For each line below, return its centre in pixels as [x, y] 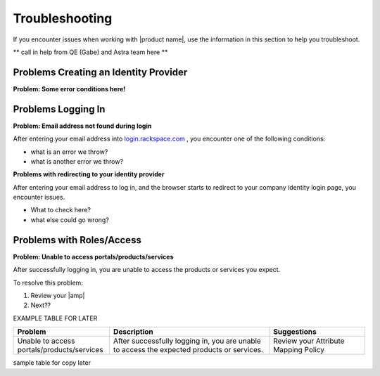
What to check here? [61, 210]
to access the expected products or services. [188, 350]
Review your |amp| [58, 295]
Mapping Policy [299, 350]
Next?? [41, 305]
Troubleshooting [63, 18]
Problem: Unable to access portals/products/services [93, 257]
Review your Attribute [309, 341]
